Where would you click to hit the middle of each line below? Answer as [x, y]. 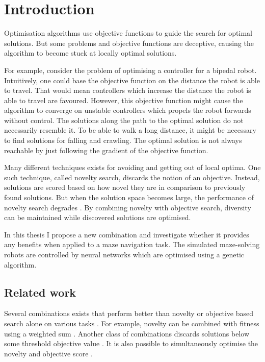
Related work [40, 292]
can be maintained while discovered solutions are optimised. [98, 217]
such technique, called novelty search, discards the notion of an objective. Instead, [132, 177]
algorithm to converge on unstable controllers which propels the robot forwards [128, 110]
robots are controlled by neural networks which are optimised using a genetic [124, 254]
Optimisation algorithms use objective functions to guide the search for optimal [128, 33]
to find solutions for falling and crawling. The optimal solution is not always [123, 140]
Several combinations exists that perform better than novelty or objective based [129, 313]
